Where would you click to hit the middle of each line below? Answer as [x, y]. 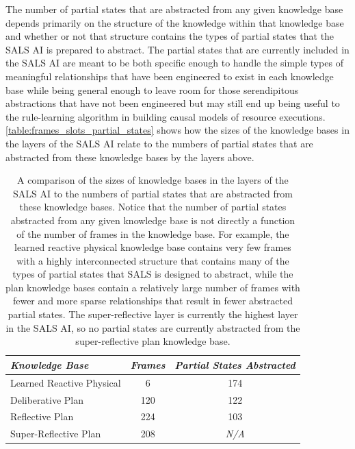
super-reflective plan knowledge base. [153, 341]
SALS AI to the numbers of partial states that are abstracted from [153, 193]
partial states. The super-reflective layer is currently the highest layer [153, 314]
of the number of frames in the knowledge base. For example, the [153, 233]
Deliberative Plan [47, 399]
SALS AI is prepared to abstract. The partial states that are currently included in [177, 49]
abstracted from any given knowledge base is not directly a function [153, 220]
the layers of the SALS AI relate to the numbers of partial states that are [159, 143]
